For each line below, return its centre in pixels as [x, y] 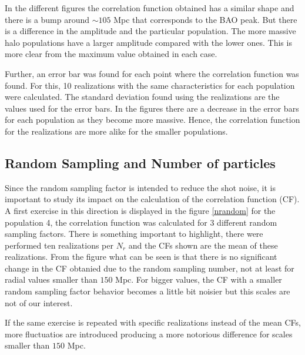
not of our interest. [39, 302]
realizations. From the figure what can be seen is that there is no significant [141, 257]
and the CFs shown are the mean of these [203, 245]
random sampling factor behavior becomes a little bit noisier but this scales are [148, 291]
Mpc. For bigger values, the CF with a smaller [199, 279]
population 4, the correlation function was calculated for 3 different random [141, 222]
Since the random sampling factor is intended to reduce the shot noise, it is [140, 187]
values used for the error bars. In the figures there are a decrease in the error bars [152, 108]
